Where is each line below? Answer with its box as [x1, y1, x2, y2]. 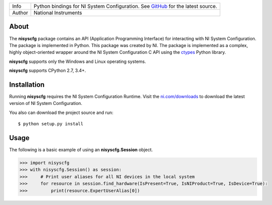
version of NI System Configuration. [9, 101, 83, 106]
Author [12, 9, 28, 16]
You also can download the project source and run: [9, 109, 113, 115]
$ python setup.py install [18, 121, 84, 127]
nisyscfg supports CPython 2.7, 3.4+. [9, 67, 86, 74]
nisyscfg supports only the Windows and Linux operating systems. [9, 58, 146, 64]
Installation [9, 80, 45, 89]
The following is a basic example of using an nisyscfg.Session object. [9, 147, 153, 153]
